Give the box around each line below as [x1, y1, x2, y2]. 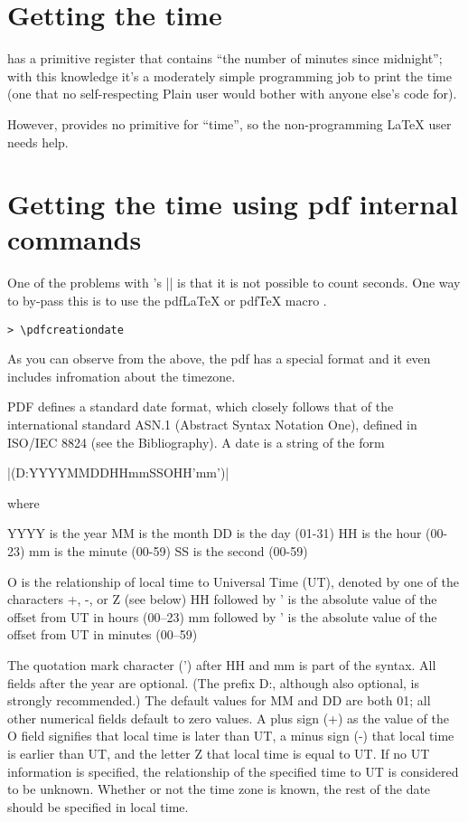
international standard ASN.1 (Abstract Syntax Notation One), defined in [7, 415, 417, 434]
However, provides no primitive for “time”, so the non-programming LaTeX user [7, 114, 452, 133]
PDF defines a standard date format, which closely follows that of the [7, 397, 394, 416]
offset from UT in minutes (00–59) [7, 625, 198, 644]
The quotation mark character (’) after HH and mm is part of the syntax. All [7, 655, 436, 674]
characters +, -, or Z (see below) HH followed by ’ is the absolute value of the [7, 590, 437, 609]
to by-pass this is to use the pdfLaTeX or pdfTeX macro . [7, 291, 327, 309]
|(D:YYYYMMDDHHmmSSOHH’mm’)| [7, 463, 229, 482]
